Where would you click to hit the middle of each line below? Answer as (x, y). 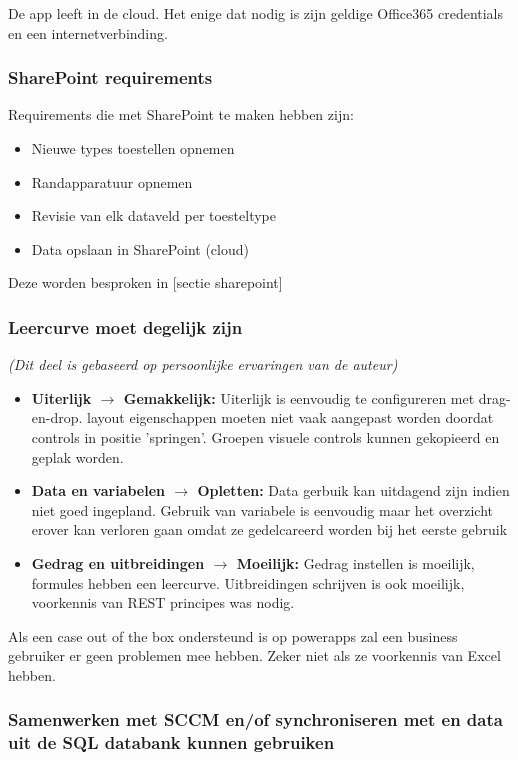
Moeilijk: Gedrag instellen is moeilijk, (355, 562)
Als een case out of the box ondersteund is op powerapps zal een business (233, 635)
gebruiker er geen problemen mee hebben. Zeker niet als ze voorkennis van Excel (254, 655)
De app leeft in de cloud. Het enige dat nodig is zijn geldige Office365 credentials (256, 13)
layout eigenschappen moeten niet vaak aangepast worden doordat (290, 417)
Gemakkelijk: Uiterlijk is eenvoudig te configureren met (299, 397)
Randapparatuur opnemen (112, 181)
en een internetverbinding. (88, 32)
